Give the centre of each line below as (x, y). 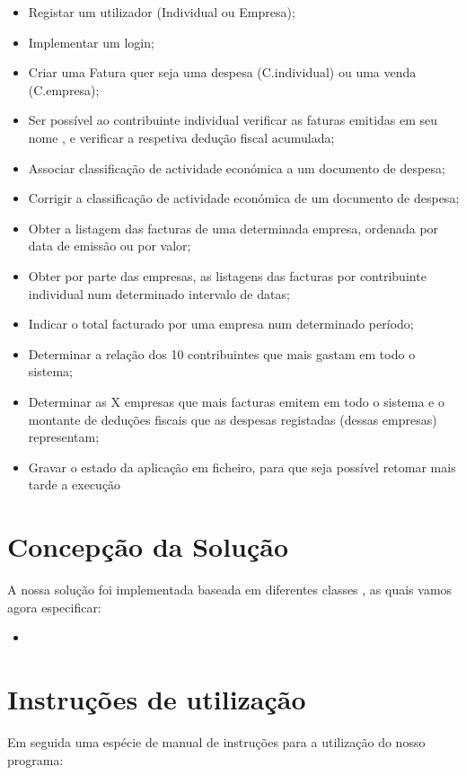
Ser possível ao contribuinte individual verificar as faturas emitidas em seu (233, 120)
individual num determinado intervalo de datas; (159, 293)
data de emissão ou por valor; (110, 246)
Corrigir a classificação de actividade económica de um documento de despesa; (244, 198)
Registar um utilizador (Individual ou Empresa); (162, 12)
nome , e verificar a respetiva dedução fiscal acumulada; (181, 137)
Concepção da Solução (148, 546)
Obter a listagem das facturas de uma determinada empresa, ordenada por (233, 228)
